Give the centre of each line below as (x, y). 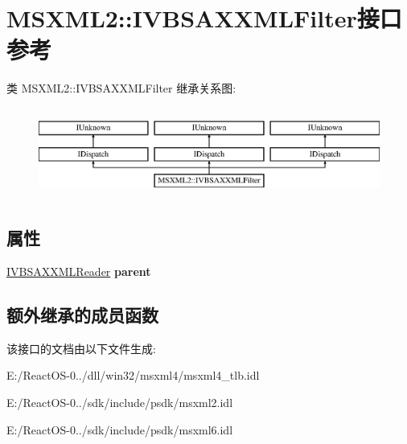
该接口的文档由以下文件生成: (81, 348)
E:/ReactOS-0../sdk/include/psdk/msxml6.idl (120, 429)
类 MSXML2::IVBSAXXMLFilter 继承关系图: (121, 88)
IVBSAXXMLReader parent (79, 271)
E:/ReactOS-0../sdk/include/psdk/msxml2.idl (120, 403)
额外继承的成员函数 (82, 315)
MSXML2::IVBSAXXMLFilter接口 (204, 18)
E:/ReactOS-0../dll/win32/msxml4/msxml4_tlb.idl (133, 375)
